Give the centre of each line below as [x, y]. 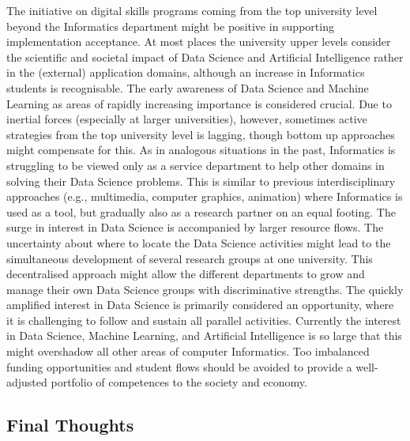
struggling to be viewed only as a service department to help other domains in [196, 165]
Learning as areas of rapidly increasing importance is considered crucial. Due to [199, 103]
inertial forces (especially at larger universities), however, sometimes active [187, 119]
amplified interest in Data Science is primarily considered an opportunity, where [200, 305]
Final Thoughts [70, 425]
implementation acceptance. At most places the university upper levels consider [199, 41]
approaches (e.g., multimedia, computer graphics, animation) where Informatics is [205, 196]
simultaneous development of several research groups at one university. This [190, 258]
